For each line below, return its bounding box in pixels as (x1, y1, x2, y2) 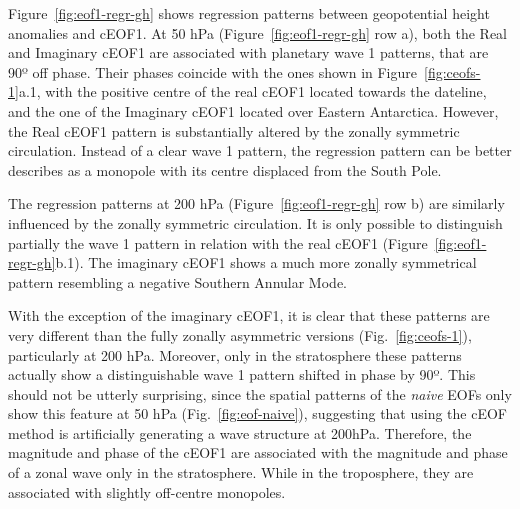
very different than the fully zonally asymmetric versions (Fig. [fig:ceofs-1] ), (8, 324, 472, 345)
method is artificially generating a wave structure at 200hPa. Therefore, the (8, 422, 472, 443)
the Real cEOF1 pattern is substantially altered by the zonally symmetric (8, 120, 460, 141)
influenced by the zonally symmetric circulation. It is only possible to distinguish (8, 212, 503, 233)
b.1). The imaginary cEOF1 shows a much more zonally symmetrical (55, 252, 477, 273)
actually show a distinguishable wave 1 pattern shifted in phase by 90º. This (8, 364, 476, 385)
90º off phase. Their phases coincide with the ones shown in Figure (8, 61, 417, 82)
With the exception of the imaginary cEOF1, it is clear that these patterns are (8, 305, 490, 326)
